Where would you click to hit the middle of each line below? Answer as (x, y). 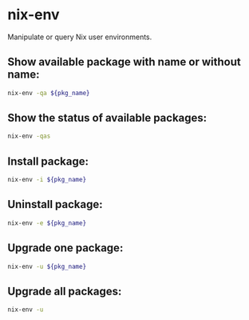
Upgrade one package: (65, 248)
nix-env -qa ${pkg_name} (49, 93)
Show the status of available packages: (107, 118)
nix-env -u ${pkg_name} (47, 266)
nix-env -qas (29, 136)
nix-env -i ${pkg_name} (47, 180)
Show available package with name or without (124, 62)
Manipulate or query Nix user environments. (80, 37)
